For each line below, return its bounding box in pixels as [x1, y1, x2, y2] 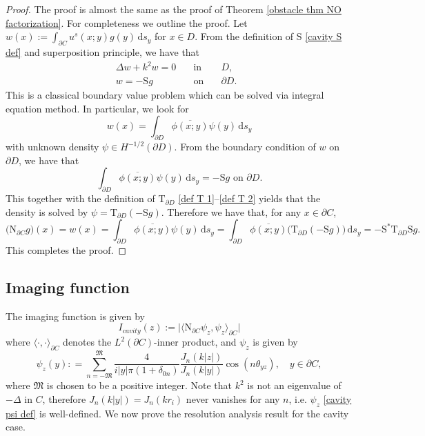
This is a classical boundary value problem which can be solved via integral [6, 88, 324, 102]
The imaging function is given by [6, 308, 145, 323]
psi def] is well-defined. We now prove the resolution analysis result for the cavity [6, 406, 349, 420]
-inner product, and [154, 335, 237, 349]
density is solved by [6, 204, 88, 219]
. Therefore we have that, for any [161, 204, 302, 219]
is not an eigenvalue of [247, 378, 342, 393]
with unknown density [6, 139, 99, 154]
